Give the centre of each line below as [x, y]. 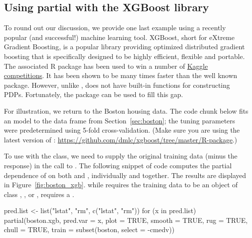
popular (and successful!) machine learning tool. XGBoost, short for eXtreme [119, 37]
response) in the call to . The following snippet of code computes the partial [118, 165]
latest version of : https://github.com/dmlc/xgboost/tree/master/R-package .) [121, 139]
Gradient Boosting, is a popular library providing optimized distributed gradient [125, 47]
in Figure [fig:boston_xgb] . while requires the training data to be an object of [121, 185]
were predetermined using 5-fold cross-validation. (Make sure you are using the [122, 130]
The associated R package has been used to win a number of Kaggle [106, 66]
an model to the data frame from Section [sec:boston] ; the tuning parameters [120, 120]
